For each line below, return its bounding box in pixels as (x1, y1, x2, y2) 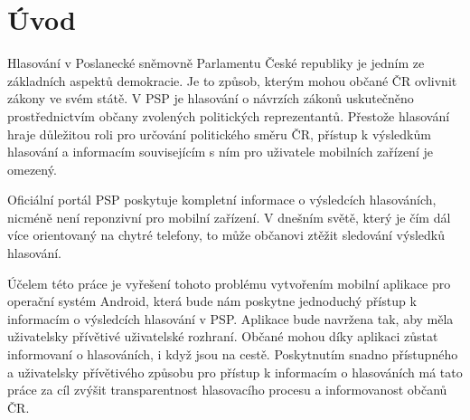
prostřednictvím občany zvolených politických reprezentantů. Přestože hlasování (7, 106, 450, 125)
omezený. (7, 159, 57, 178)
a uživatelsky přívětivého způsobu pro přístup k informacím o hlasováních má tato (7, 362, 463, 381)
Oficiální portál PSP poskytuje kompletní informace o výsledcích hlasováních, (7, 190, 437, 209)
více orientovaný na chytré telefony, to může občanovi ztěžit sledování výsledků (7, 225, 445, 244)
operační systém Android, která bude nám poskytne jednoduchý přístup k (7, 291, 417, 310)
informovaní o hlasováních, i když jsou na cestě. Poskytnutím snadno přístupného (7, 345, 458, 364)
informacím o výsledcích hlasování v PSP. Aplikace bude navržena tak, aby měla (7, 309, 454, 328)
